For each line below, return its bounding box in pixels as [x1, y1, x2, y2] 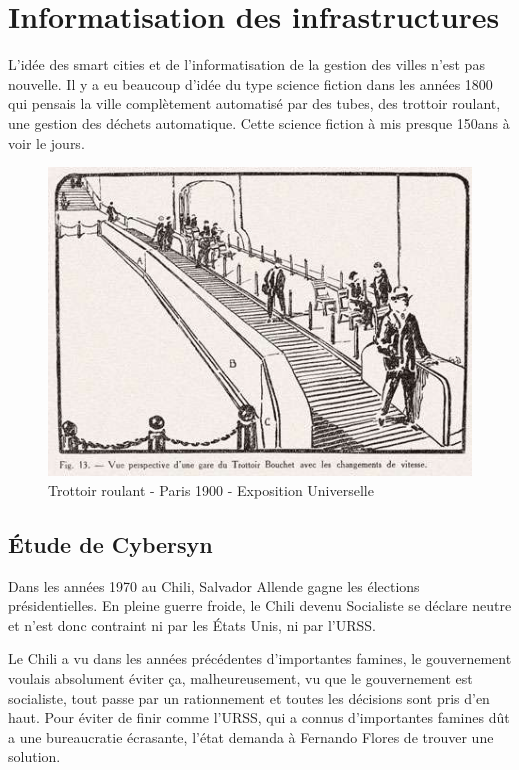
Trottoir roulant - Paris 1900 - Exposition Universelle [48, 479, 374, 500]
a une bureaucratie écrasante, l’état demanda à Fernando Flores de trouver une [8, 726, 494, 747]
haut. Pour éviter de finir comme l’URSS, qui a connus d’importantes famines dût [8, 707, 510, 728]
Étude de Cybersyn [8, 528, 213, 559]
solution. [8, 746, 61, 767]
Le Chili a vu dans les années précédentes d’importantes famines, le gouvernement [8, 648, 512, 669]
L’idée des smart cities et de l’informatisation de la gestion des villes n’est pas [8, 54, 485, 75]
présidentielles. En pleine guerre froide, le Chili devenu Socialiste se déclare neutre [8, 595, 512, 616]
